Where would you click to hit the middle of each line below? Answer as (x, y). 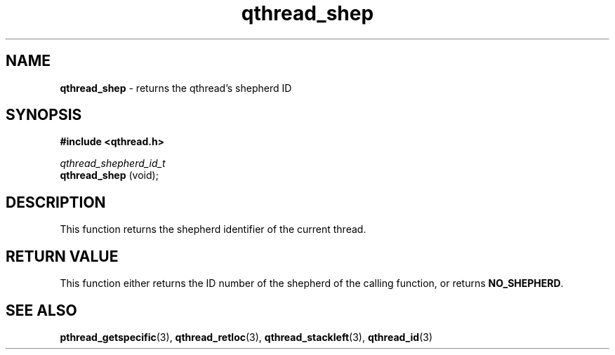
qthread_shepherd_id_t (113, 163)
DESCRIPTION (56, 202)
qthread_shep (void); (109, 175)
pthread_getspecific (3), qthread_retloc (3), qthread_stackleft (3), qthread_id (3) (246, 337)
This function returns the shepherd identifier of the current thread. (213, 229)
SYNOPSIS (44, 115)
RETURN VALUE (62, 256)
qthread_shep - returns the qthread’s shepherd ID (176, 88)
